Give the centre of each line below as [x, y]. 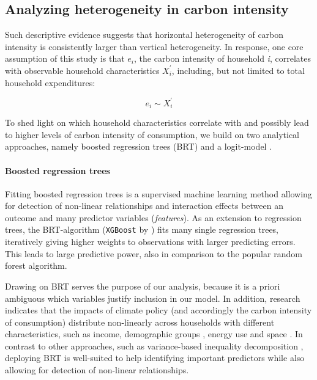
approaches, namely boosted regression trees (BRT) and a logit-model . [139, 146]
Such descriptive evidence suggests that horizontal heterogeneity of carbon [144, 35]
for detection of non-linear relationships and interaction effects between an [144, 206]
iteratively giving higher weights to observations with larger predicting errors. [150, 242]
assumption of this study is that [65, 58]
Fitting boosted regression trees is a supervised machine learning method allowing [158, 193]
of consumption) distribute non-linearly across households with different [140, 322]
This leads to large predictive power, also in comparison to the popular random [154, 253]
